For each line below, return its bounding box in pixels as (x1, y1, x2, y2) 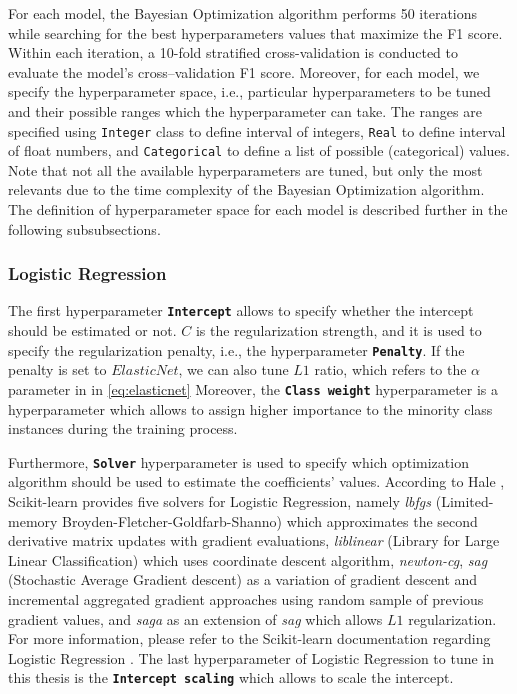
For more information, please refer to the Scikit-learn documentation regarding (8, 628, 491, 649)
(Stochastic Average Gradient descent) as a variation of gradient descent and (8, 569, 478, 590)
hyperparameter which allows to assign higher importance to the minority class (8, 398, 493, 419)
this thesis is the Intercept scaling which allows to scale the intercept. (8, 667, 454, 688)
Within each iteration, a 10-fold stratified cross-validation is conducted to (8, 42, 459, 63)
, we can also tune (178, 359, 289, 380)
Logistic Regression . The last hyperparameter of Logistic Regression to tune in (8, 647, 495, 668)
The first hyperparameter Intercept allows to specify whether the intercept (8, 300, 474, 321)
